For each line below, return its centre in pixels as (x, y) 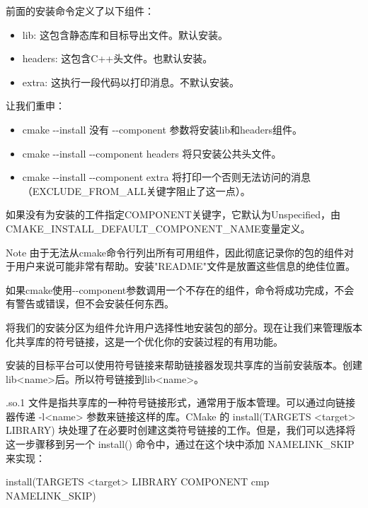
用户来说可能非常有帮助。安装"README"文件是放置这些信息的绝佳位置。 (185, 266)
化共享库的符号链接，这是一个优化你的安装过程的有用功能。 (144, 341)
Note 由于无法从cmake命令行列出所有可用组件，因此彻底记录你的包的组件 (175, 252)
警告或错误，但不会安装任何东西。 (94, 303)
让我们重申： (35, 106)
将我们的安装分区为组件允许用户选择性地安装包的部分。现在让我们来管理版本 (184, 327)
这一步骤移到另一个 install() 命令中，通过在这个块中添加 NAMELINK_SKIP (180, 444)
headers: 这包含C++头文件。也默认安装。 (117, 58)
